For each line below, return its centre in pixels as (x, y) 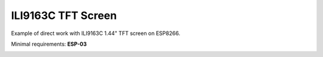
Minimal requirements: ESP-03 (49, 44)
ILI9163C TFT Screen (64, 15)
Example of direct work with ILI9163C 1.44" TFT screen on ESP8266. (96, 33)
